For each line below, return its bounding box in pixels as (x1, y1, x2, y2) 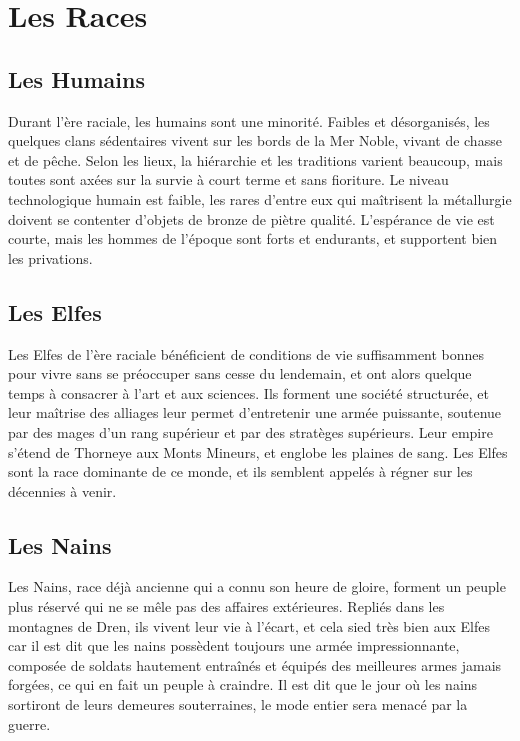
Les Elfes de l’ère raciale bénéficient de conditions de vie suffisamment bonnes (8, 343, 485, 364)
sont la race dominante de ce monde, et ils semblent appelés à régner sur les (8, 461, 473, 482)
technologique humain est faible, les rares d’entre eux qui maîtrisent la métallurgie (8, 188, 512, 209)
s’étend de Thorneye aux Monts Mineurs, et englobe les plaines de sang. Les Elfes (8, 441, 508, 462)
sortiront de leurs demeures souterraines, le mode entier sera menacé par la (8, 694, 468, 715)
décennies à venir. (8, 480, 117, 501)
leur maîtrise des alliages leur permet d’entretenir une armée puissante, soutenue (8, 402, 502, 423)
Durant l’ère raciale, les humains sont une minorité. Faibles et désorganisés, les (8, 110, 490, 131)
